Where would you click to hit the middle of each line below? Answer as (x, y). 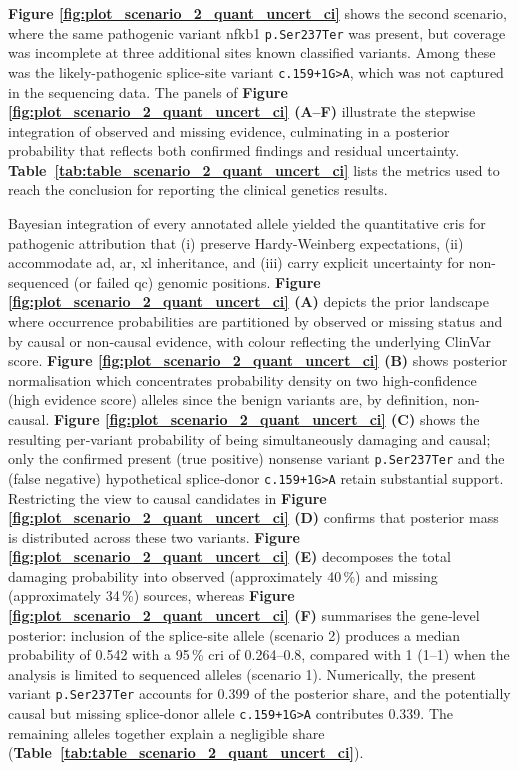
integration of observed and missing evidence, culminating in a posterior (229, 130)
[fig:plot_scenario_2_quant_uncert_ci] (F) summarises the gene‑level (244, 615)
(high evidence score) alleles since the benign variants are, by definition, (228, 399)
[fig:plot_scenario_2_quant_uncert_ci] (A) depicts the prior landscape (249, 301)
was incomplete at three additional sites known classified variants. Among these (252, 52)
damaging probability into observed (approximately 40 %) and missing (223, 575)
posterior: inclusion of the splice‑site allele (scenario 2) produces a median (234, 634)
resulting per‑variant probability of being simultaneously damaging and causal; (249, 438)
